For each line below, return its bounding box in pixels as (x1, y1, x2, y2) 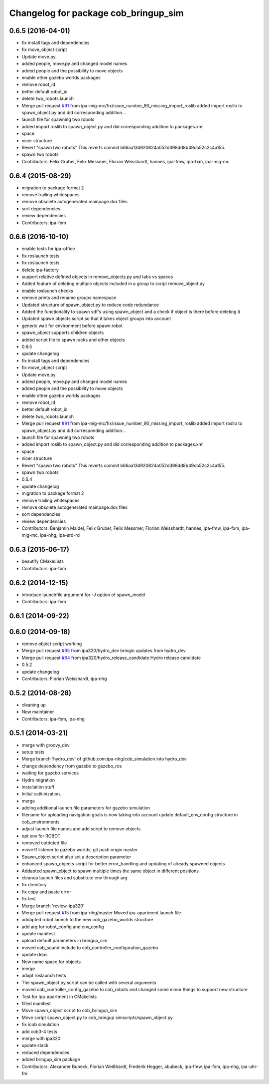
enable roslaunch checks (21, 288, 73, 294)
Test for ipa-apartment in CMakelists (21, 994, 97, 1000)
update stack (21, 1043, 49, 1049)
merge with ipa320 (21, 1035, 61, 1041)
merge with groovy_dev (21, 742, 70, 748)
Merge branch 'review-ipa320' (21, 903, 85, 909)
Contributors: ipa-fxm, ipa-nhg (21, 716, 85, 722)
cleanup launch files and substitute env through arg (21, 874, 128, 881)
